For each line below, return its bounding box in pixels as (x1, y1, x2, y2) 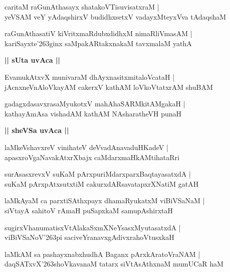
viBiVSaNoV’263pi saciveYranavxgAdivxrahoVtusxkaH (5, 232, 174, 242)
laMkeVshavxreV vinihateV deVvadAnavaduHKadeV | (5, 142, 168, 152)
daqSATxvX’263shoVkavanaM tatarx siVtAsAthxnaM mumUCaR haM (5, 258, 223, 269)
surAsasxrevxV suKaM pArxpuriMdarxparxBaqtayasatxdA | (5, 169, 191, 179)
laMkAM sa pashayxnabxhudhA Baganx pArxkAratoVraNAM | (5, 248, 200, 259)
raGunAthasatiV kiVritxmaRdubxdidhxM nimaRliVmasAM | (5, 28, 192, 39)
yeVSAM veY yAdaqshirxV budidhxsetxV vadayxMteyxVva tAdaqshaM (5, 11, 226, 22)
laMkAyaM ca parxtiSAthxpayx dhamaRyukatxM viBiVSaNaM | (5, 195, 205, 206)
